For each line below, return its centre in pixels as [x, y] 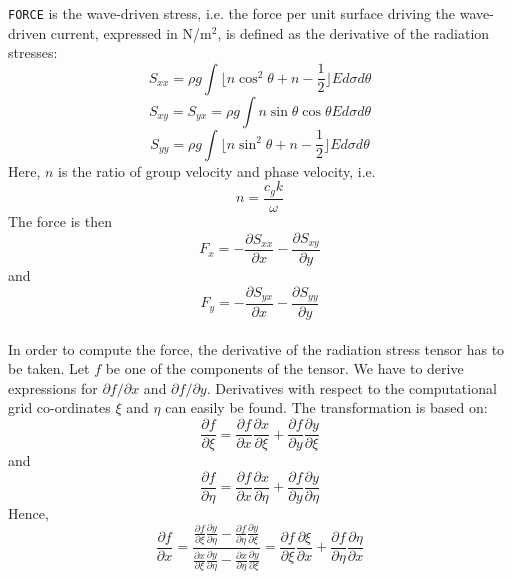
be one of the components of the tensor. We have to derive [284, 368]
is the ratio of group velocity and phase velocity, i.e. [217, 170]
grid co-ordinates [59, 407]
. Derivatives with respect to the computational [351, 387]
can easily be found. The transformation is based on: [326, 407]
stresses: [33, 52]
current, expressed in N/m [131, 32]
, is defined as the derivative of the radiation [353, 32]
